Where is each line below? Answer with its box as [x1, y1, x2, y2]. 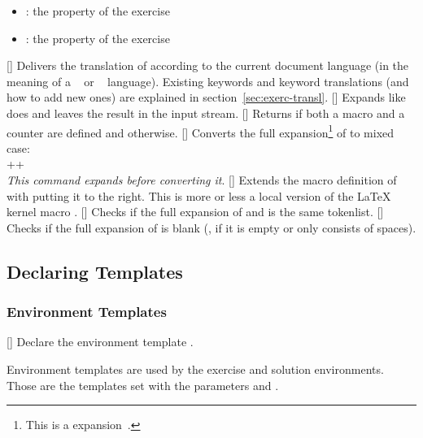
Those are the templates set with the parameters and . [7, 376, 279, 393]
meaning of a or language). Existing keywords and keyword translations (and [7, 72, 409, 89]
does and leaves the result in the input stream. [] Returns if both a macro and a [7, 104, 405, 121]
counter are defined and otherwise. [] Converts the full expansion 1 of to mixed [7, 121, 395, 141]
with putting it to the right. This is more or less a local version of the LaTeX [7, 187, 391, 204]
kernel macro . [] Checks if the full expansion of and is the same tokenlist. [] [7, 203, 384, 220]
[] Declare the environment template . [7, 333, 194, 350]
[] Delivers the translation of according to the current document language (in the [7, 57, 409, 74]
